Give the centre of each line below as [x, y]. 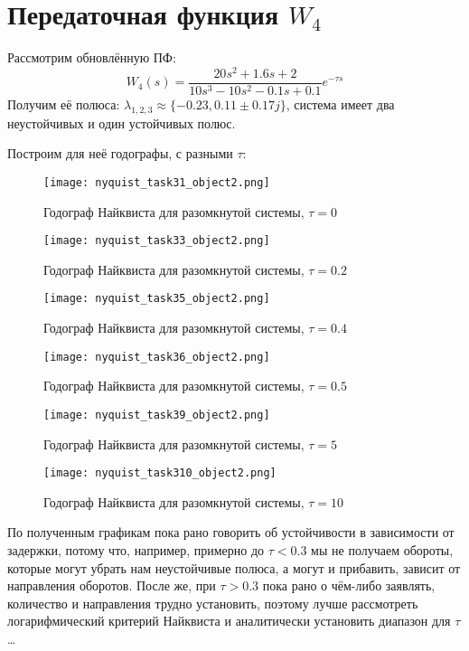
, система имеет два [340, 104]
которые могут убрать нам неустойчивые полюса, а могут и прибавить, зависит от [234, 567]
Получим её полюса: [64, 104]
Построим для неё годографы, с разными [120, 153]
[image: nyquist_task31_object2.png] [157, 182]
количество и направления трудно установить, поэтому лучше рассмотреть [213, 603]
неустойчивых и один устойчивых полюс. [122, 123]
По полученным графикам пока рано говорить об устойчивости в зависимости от [231, 532]
